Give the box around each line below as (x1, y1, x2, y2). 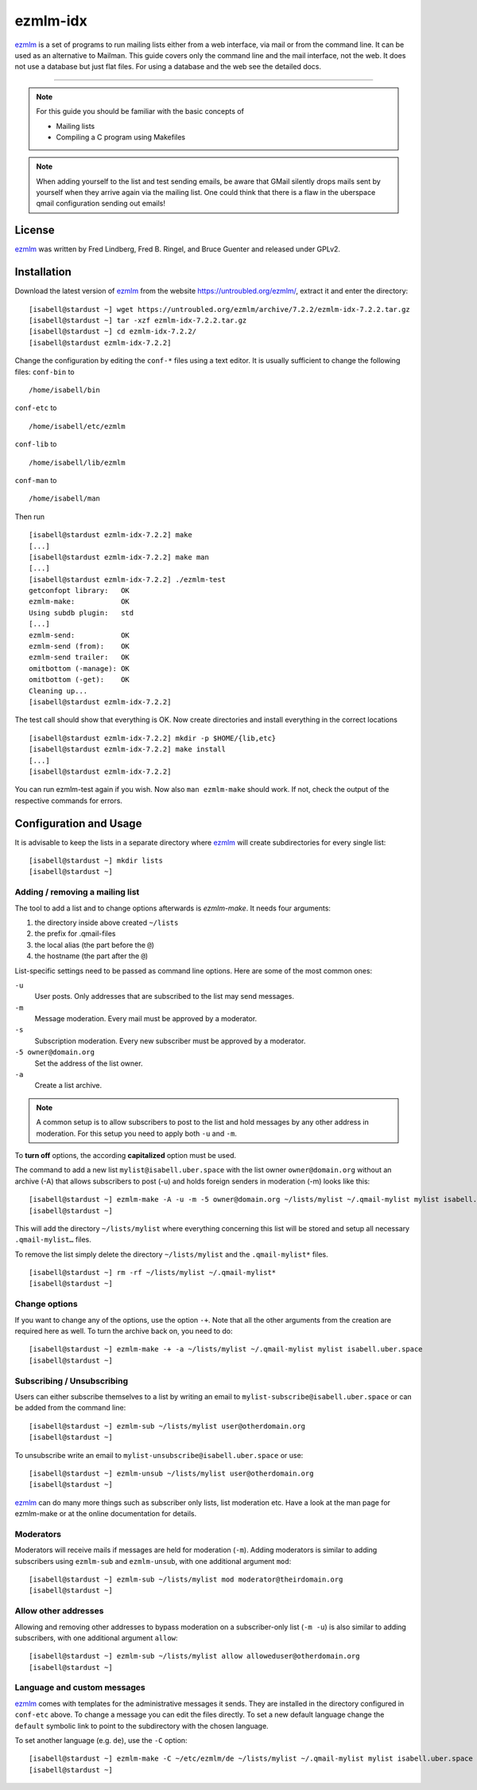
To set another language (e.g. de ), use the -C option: (14, 1736, 188, 1745)
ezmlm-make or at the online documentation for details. (14, 1509, 197, 1519)
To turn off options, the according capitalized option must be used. (14, 1150, 237, 1160)
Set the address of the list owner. (34, 1059, 143, 1068)
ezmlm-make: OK (29, 597, 130, 606)
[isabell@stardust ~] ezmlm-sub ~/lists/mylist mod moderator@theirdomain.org (29, 1574, 343, 1584)
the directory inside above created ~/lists (34, 918, 179, 927)
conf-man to (14, 475, 57, 485)
